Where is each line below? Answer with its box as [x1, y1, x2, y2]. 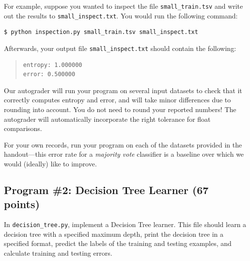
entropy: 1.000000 [23, 61, 82, 68]
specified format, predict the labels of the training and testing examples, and [4, 238, 232, 248]
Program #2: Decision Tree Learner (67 [4, 182, 209, 197]
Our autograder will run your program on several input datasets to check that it [4, 85, 242, 95]
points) [4, 196, 40, 212]
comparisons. [4, 123, 42, 133]
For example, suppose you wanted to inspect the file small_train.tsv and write [4, 1, 243, 11]
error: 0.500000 [23, 71, 76, 78]
